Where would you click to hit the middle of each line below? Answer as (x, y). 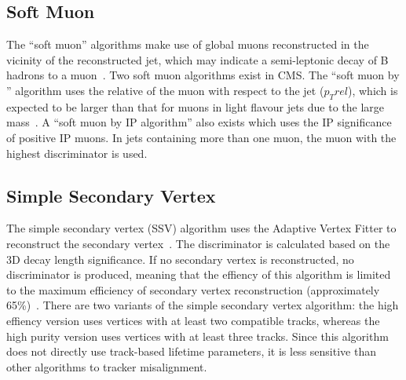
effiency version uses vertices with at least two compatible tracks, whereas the (193, 320)
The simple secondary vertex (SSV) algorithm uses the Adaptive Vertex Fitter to (201, 228)
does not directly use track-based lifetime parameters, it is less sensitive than (191, 351)
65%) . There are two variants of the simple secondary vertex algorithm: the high (203, 305)
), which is (373, 90)
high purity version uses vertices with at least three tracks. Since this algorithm (198, 336)
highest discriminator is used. (77, 153)
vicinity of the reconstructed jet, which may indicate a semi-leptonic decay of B (198, 59)
